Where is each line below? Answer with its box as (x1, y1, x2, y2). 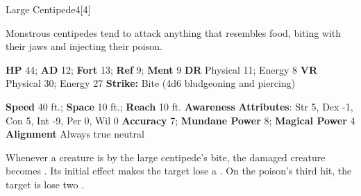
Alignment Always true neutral (6, 126, 144, 141)
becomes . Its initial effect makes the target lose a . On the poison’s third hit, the (6, 163, 352, 178)
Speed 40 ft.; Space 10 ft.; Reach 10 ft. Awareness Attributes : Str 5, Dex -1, (6, 99, 353, 113)
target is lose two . (6, 177, 84, 191)
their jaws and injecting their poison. (6, 39, 162, 54)
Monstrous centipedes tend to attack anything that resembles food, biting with (6, 25, 342, 40)
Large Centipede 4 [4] (6, 2, 91, 16)
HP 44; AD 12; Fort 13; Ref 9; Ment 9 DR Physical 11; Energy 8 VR (6, 62, 318, 76)
